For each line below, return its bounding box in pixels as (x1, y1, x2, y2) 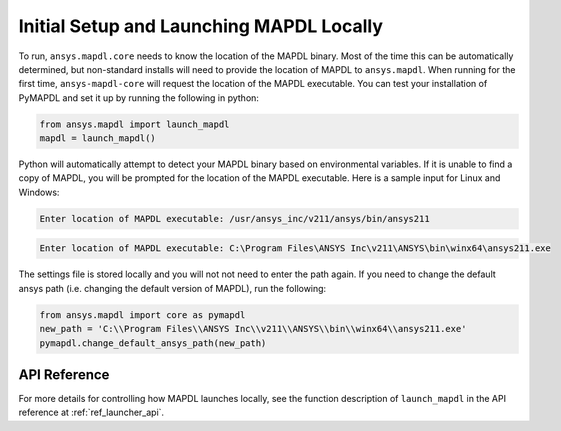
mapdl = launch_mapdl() (39, 133, 157, 144)
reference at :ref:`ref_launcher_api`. (18, 406, 165, 419)
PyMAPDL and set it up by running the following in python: (18, 91, 260, 104)
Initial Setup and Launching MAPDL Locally (18, 15, 384, 37)
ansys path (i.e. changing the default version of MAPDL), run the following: (18, 282, 327, 294)
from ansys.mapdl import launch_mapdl (39, 118, 230, 130)
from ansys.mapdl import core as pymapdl (39, 309, 246, 320)
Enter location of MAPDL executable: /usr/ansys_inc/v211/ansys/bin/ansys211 (39, 213, 430, 224)
